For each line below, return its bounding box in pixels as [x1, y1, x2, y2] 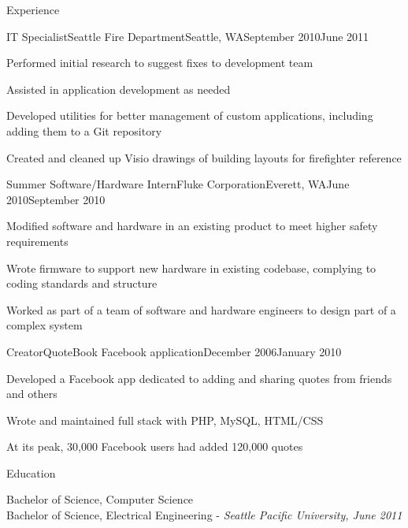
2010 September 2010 [6, 191, 106, 207]
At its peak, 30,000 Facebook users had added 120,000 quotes [6, 438, 303, 455]
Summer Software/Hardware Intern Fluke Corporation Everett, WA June [6, 176, 350, 192]
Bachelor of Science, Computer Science [6, 491, 194, 508]
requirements [6, 232, 69, 249]
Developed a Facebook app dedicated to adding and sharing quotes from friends [6, 370, 392, 386]
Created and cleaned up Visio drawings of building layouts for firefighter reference [6, 149, 402, 165]
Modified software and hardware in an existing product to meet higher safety [6, 218, 378, 234]
